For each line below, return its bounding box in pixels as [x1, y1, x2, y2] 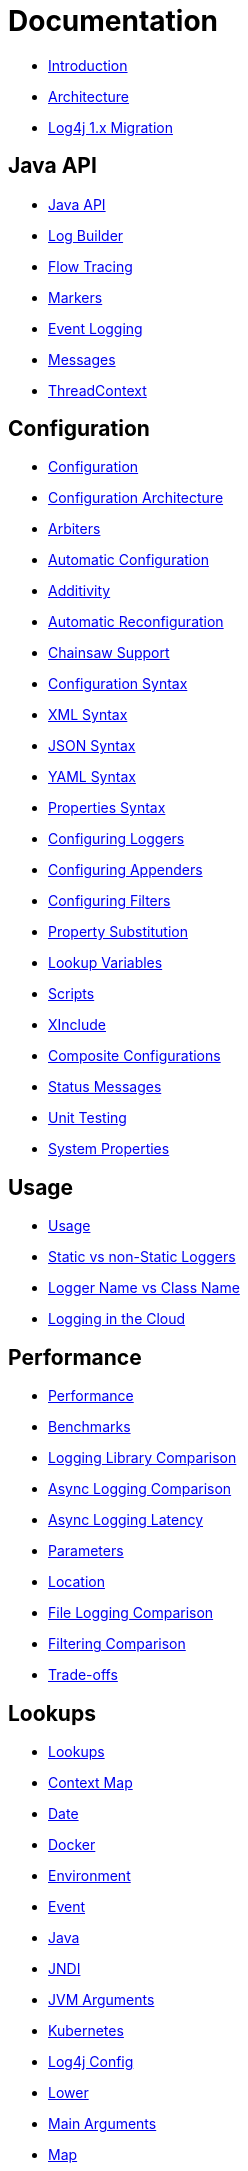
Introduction [48, 56, 128, 74]
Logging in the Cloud [48, 1310, 186, 1328]
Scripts [48, 985, 95, 1003]
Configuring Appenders [48, 861, 203, 879]
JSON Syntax [48, 737, 136, 755]
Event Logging [48, 319, 143, 337]
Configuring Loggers [48, 830, 185, 848]
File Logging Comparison [48, 1604, 214, 1622]
